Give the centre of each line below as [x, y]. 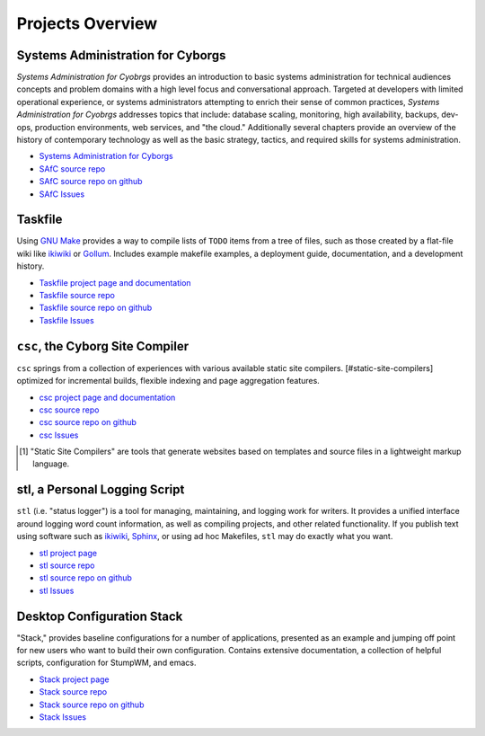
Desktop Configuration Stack [100, 616]
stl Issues [57, 590]
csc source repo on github [88, 422]
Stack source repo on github [92, 705]
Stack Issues [63, 717]
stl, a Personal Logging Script [101, 490]
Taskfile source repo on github [96, 308]
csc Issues [59, 435]
